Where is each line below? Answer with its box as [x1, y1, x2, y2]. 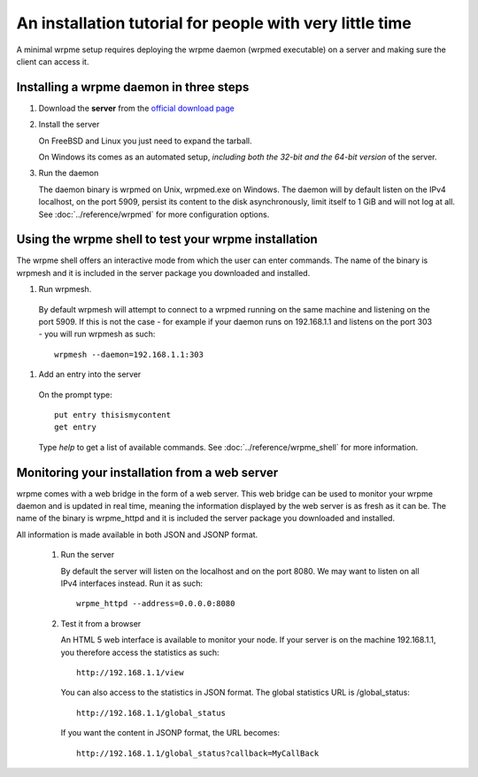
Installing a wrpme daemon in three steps [16, 80, 250, 95]
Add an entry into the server [38, 369, 142, 380]
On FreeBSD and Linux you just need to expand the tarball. [38, 135, 252, 146]
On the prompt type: [38, 389, 112, 400]
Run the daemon [38, 168, 99, 179]
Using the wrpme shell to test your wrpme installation [16, 232, 318, 247]
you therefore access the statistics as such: [60, 647, 220, 658]
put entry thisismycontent [54, 410, 172, 419]
